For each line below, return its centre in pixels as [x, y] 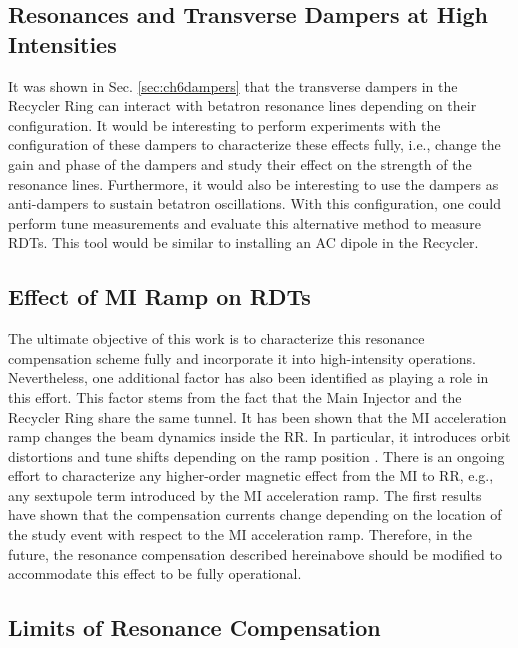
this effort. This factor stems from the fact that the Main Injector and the [235, 396]
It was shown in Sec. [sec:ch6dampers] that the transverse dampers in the [233, 85]
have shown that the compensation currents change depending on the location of [255, 514]
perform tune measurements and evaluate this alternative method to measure [244, 222]
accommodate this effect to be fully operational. [155, 573]
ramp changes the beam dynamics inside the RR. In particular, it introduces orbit [259, 436]
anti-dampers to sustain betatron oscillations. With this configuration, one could [254, 203]
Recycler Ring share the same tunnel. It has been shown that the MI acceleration [257, 416]
